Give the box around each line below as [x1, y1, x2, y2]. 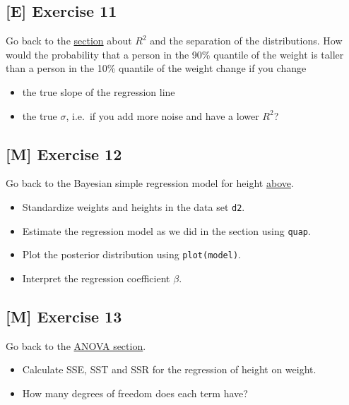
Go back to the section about [6, 33, 132, 48]
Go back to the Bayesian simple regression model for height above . [6, 176, 294, 191]
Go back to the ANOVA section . [6, 338, 146, 353]
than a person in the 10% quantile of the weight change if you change [6, 61, 307, 75]
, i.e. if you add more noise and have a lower [66, 108, 259, 123]
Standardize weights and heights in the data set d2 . [22, 199, 245, 214]
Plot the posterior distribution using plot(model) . [22, 247, 241, 262]
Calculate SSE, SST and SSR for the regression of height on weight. [22, 362, 317, 377]
